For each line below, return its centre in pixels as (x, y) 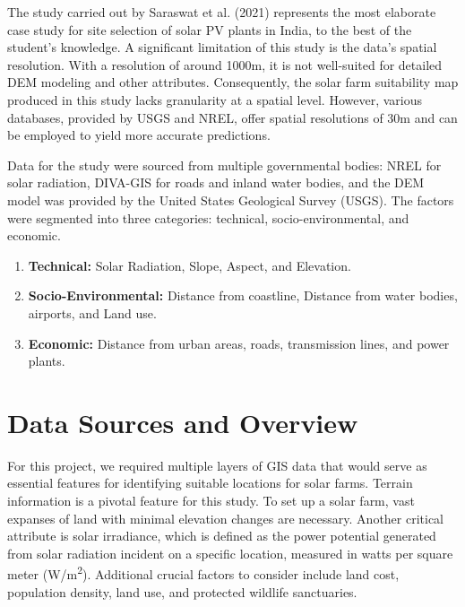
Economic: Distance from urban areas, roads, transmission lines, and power (239, 343)
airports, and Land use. (92, 312)
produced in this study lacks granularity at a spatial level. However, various (215, 99)
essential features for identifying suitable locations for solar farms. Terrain (210, 483)
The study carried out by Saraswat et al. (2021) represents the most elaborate (222, 12)
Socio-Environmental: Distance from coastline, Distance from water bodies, (243, 295)
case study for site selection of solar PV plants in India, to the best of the (210, 29)
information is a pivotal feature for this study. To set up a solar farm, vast (211, 500)
